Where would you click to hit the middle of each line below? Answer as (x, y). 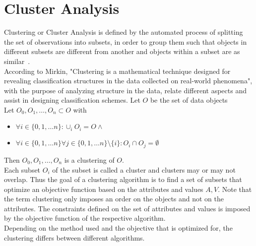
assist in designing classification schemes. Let (72, 100)
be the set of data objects (189, 100)
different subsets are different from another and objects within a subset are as (122, 51)
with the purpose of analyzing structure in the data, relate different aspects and (125, 90)
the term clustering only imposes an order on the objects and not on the (114, 199)
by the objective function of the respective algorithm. (85, 218)
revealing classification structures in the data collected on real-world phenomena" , (128, 81)
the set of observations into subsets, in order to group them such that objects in (126, 41)
